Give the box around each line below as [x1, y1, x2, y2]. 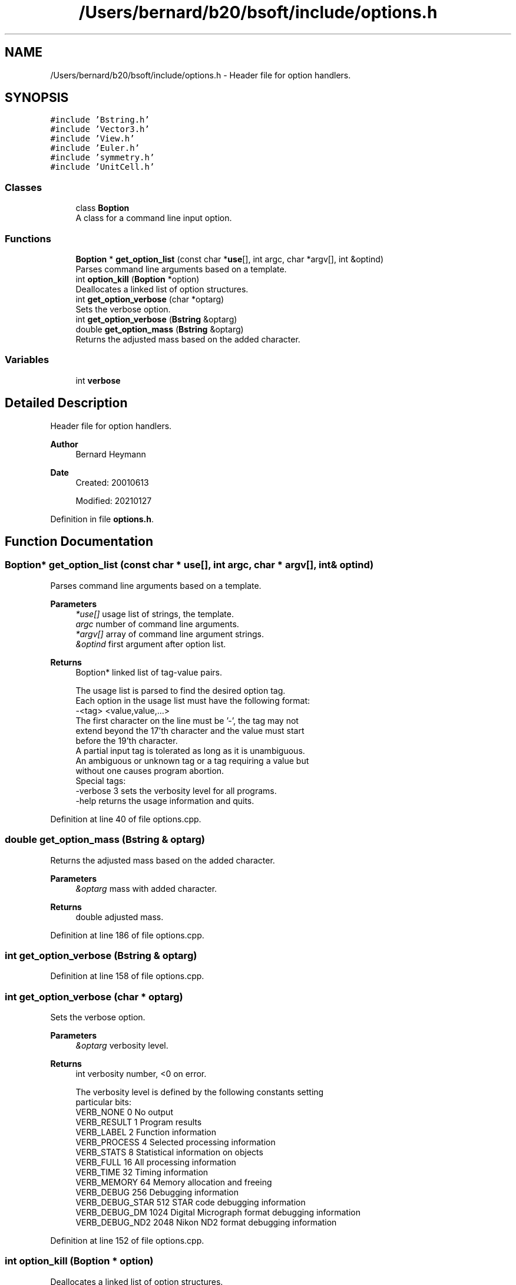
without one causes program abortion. [75, 765, 224, 776]
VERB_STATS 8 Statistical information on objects [75, 1147, 263, 1157]
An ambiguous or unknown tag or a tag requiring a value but [75, 755, 309, 766]
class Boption [75, 203, 130, 213]
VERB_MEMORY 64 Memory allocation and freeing [75, 1177, 272, 1187]
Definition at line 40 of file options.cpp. [50, 813, 201, 824]
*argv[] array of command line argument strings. [75, 628, 264, 639]
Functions [5, 232, 51, 245]
